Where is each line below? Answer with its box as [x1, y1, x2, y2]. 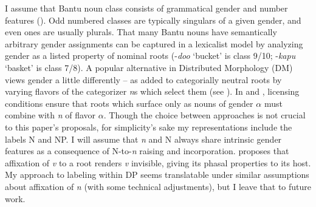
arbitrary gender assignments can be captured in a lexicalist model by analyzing [5, 37, 303, 50]
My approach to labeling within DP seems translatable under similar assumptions [5, 168, 309, 181]
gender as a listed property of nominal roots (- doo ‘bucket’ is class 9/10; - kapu [5, 49, 296, 62]
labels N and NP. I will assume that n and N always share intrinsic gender [5, 132, 282, 145]
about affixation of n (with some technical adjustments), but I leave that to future [5, 180, 311, 192]
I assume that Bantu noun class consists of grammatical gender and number [5, 2, 288, 14]
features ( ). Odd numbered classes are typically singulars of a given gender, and [5, 13, 301, 26]
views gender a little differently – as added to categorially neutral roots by [5, 73, 282, 86]
